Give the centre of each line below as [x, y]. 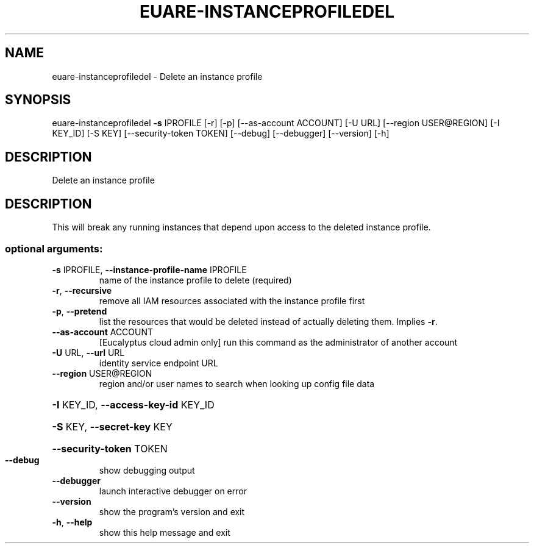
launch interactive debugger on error [173, 491]
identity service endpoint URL [158, 363]
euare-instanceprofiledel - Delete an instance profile [157, 76]
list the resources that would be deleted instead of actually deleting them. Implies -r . [268, 321]
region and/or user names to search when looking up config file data [237, 383]
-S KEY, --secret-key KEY [112, 426]
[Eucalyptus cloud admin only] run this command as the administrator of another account [278, 342]
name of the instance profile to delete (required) [195, 280]
